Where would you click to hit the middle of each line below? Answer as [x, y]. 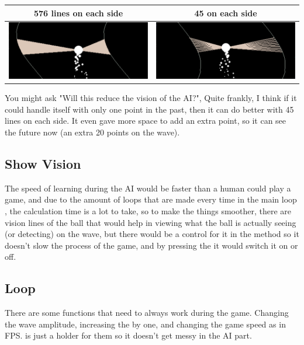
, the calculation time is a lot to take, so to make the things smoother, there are [148, 211]
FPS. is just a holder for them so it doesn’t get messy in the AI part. [128, 335]
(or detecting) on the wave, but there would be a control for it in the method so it [152, 234]
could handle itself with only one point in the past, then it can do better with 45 [149, 109]
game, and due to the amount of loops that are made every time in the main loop [151, 199]
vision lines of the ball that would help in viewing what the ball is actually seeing [151, 222]
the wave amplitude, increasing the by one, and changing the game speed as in [145, 324]
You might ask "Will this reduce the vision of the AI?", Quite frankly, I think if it [151, 98]
